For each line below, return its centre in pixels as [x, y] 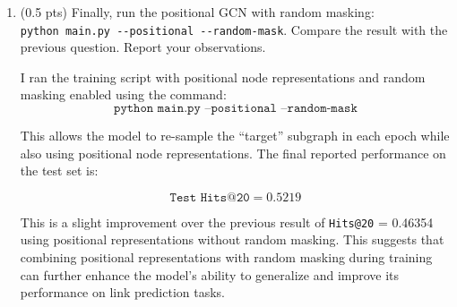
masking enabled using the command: [123, 94]
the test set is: [59, 171]
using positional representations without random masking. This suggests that [232, 239]
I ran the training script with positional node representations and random [223, 77]
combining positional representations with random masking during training [226, 257]
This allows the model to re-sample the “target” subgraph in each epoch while [235, 136]
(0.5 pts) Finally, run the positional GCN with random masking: [197, 12]
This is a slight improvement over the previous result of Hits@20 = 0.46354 [227, 222]
